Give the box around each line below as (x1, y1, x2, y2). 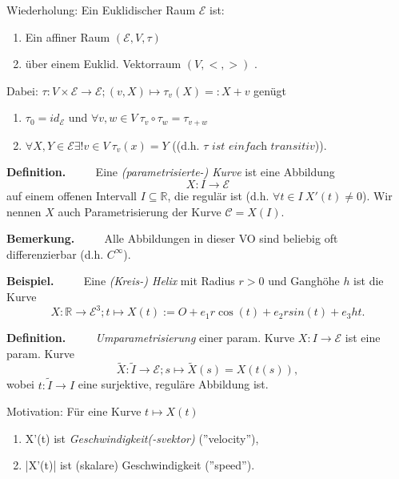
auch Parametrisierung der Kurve (58, 203, 221, 219)
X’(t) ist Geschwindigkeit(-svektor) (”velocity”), (25, 429, 259, 446)
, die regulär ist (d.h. (167, 187, 269, 204)
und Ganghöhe (268, 272, 340, 289)
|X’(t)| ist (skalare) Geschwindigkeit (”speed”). (25, 457, 255, 473)
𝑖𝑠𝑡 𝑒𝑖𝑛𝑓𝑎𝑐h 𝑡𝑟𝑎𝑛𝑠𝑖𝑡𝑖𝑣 (211, 140, 315, 152)
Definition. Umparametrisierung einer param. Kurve (6, 329, 295, 346)
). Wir (361, 187, 393, 204)
